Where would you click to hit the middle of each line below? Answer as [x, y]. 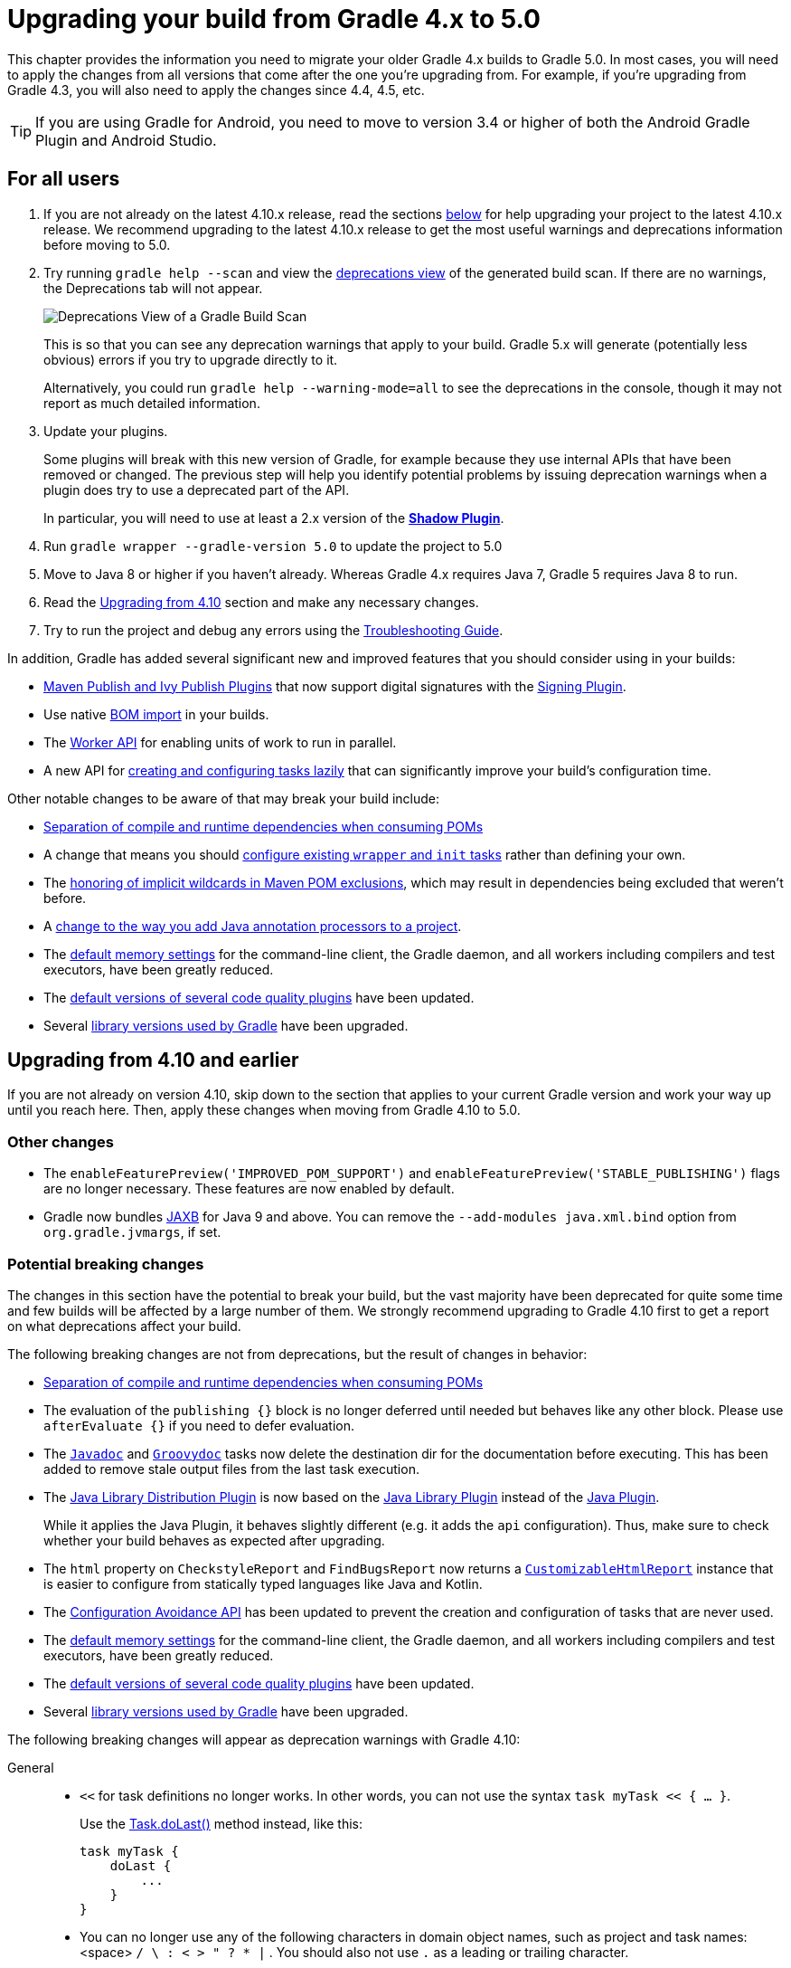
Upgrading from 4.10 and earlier [153, 1060]
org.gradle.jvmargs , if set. [132, 1232]
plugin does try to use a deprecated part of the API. [197, 490]
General [31, 1767]
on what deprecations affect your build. [124, 1326]
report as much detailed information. [152, 403]
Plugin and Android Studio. [126, 140]
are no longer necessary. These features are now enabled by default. [249, 1189]
